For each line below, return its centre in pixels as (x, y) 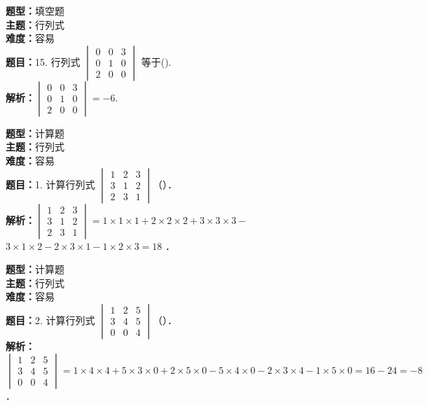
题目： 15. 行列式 (43, 61)
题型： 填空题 (35, 10)
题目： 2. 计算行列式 (50, 320)
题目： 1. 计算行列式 (50, 184)
